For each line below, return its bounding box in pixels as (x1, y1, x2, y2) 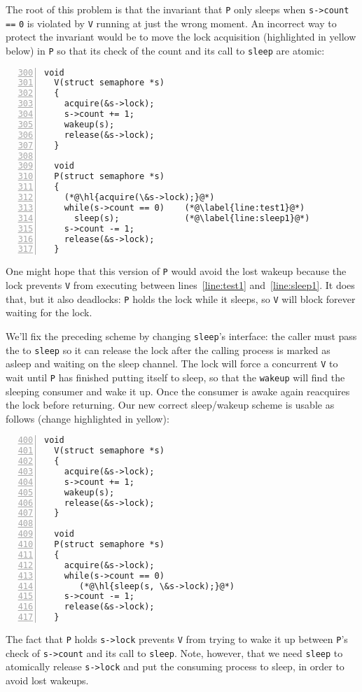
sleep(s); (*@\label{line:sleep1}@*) (74, 213, 310, 223)
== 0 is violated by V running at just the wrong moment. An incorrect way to (6, 15, 337, 30)
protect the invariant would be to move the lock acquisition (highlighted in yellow (6, 29, 356, 44)
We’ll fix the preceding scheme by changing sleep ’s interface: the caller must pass (6, 328, 357, 343)
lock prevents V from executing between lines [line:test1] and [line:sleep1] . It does (6, 277, 355, 292)
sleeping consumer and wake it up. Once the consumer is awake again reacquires (6, 383, 350, 398)
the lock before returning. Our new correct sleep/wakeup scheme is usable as (6, 397, 335, 412)
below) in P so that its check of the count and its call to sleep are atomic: (6, 43, 325, 57)
